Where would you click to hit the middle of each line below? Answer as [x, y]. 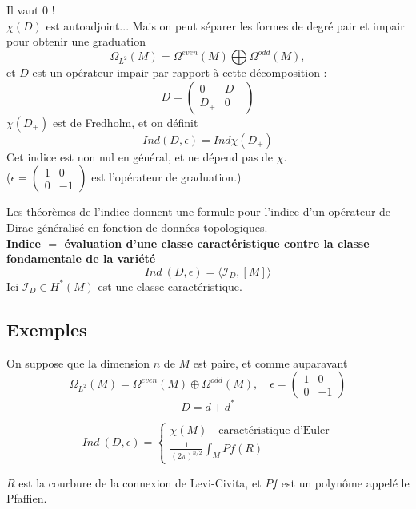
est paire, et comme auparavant [270, 362]
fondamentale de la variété [81, 258]
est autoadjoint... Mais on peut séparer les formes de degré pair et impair [225, 25]
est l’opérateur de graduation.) [166, 177]
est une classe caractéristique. [170, 286]
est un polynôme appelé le [345, 482]
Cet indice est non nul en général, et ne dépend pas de [140, 156]
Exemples [47, 329]
